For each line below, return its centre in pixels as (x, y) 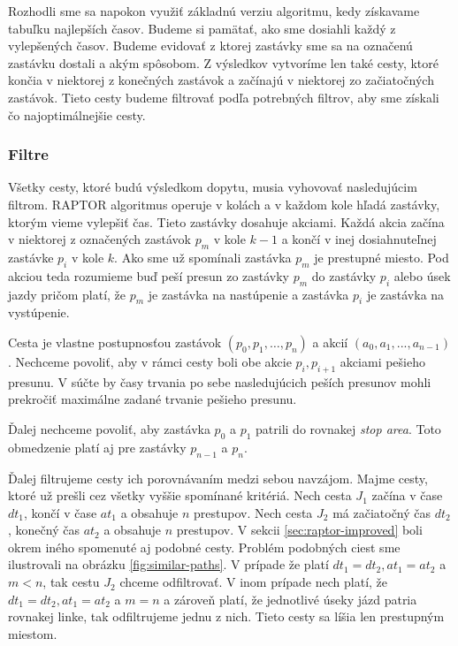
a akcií (330, 342)
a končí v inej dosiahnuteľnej (359, 239)
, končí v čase (61, 512)
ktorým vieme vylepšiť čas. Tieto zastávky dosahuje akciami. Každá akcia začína (226, 221)
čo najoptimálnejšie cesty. (77, 114)
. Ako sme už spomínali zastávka (203, 257)
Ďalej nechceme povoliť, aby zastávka (109, 428)
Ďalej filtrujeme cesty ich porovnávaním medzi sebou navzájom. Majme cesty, (218, 478)
